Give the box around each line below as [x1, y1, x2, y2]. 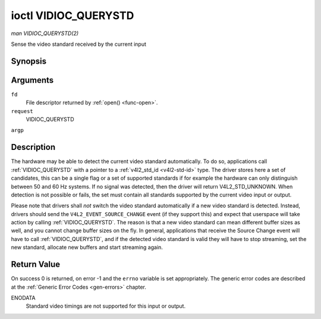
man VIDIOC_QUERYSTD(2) [11, 30, 79, 37]
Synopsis [11, 56, 47, 66]
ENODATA [11, 294, 36, 301]
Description [11, 142, 56, 152]
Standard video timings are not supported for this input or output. [26, 302, 186, 309]
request [11, 108, 34, 114]
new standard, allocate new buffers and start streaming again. [11, 244, 163, 251]
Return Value [11, 259, 61, 270]
